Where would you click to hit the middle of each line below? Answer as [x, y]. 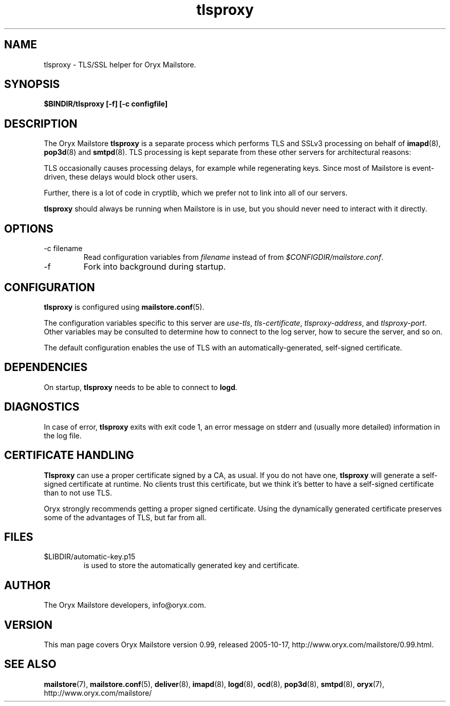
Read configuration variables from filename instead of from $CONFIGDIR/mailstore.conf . [233, 257]
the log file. [63, 435]
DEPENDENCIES [46, 367]
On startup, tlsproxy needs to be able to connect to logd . [141, 387]
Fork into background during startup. [155, 267]
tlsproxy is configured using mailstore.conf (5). [124, 307]
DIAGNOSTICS [42, 407]
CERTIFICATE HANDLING [69, 455]
